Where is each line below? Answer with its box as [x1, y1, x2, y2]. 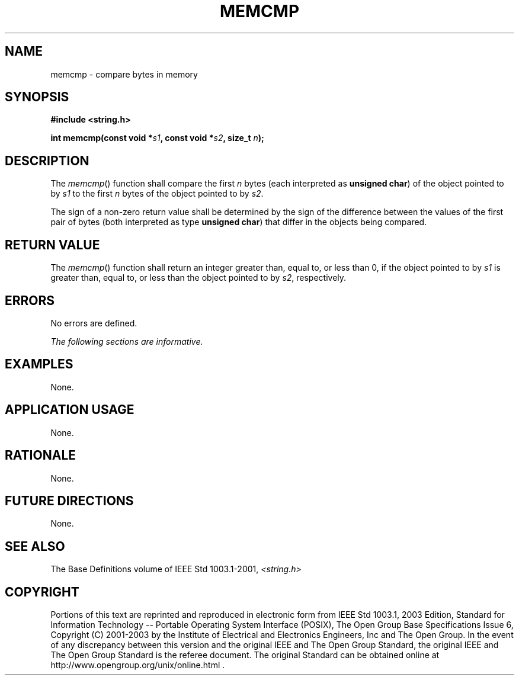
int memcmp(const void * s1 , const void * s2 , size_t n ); [50, 133, 264, 143]
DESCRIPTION [5, 153, 89, 168]
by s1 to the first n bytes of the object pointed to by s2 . [50, 188, 264, 199]
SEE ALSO [5, 538, 65, 554]
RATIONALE [5, 448, 76, 463]
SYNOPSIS [5, 89, 69, 105]
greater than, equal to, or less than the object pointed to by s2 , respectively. [50, 272, 347, 283]
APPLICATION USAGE [5, 402, 134, 418]
